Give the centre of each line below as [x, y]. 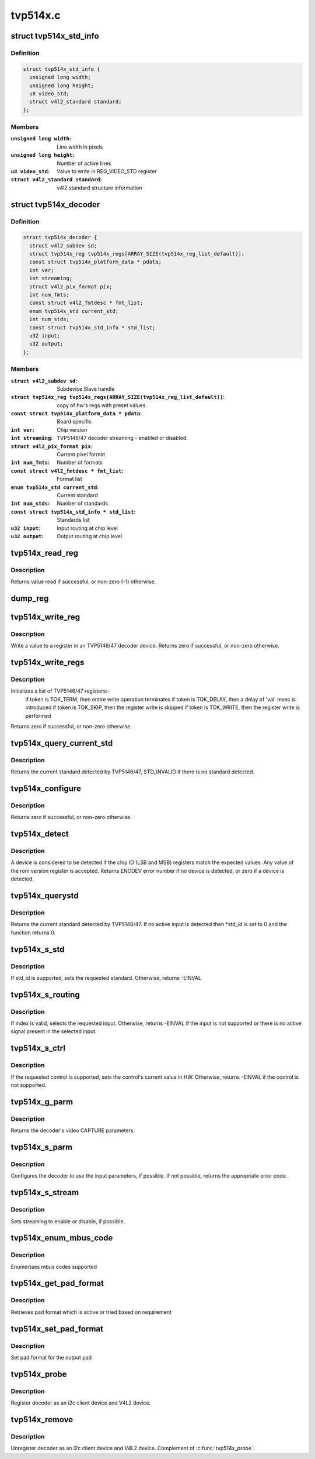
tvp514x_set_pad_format [57, 1329]
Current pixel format [81, 455]
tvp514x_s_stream [45, 1193]
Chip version [72, 429]
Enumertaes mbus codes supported [54, 1267]
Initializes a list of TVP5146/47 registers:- [60, 691]
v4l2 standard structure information [99, 188]
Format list [69, 479]
